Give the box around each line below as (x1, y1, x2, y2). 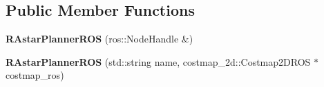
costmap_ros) (6, 68, 64, 82)
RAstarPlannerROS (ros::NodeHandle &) (6, 32, 193, 46)
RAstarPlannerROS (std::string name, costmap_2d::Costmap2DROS (6, 54, 311, 69)
